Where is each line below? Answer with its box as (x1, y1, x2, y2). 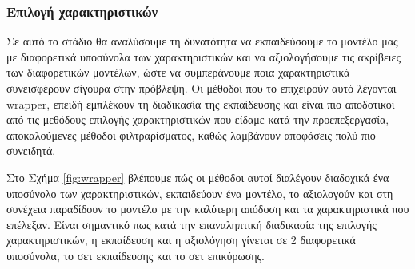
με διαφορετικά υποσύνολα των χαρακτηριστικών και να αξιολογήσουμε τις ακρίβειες (6, 48, 401, 65)
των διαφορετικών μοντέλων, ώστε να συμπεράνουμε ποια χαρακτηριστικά (6, 64, 350, 81)
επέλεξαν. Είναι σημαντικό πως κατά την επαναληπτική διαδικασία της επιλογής (6, 216, 377, 232)
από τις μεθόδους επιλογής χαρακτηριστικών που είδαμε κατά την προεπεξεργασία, (6, 111, 389, 128)
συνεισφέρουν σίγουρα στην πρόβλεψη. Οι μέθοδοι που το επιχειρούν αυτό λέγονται (6, 80, 397, 96)
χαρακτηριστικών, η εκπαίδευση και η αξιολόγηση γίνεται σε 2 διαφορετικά (6, 231, 356, 248)
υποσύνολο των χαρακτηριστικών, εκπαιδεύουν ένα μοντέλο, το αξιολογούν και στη (6, 184, 393, 201)
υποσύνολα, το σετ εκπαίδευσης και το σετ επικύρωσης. (6, 247, 265, 263)
